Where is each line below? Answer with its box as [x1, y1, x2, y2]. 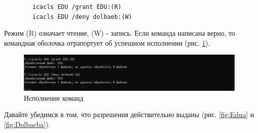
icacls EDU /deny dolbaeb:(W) [32, 13, 132, 20]
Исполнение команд [24, 92, 84, 103]
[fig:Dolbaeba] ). [4, 119, 51, 130]
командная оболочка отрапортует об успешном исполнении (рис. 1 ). [4, 37, 210, 48]
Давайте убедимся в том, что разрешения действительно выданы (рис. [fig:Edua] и [4, 109, 254, 120]
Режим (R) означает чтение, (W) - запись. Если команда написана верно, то [4, 28, 235, 38]
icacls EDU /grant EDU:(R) [32, 3, 122, 10]
